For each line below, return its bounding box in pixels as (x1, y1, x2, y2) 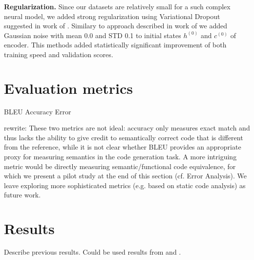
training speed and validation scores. (4, 49, 113, 59)
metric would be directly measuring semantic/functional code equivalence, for (4, 161, 236, 171)
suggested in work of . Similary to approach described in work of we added (4, 21, 228, 31)
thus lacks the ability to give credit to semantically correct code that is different (4, 132, 243, 142)
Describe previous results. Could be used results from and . (4, 247, 181, 257)
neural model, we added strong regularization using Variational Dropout (4, 11, 220, 21)
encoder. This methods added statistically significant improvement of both (4, 40, 227, 50)
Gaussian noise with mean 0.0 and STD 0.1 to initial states (4, 30, 181, 40)
